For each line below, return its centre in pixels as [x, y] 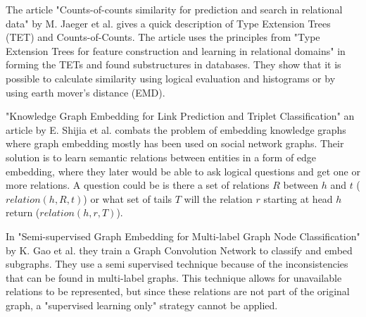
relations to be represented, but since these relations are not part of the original [178, 291]
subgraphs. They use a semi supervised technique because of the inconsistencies [177, 264]
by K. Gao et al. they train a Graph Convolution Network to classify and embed [179, 250]
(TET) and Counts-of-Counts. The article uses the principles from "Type [163, 37]
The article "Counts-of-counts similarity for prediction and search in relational [174, 9]
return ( [23, 212]
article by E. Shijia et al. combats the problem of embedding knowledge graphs [176, 129]
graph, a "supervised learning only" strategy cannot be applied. [142, 305]
